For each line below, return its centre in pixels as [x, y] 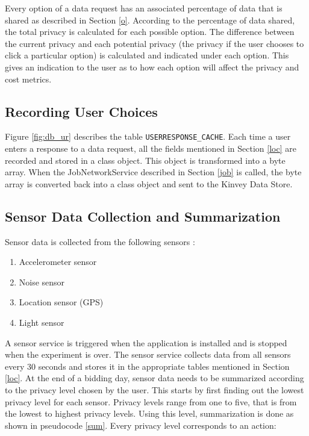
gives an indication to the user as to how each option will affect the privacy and [152, 67]
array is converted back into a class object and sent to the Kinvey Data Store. [149, 183]
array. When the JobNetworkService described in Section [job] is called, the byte [153, 172]
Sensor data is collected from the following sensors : [100, 241]
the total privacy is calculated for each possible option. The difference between [150, 32]
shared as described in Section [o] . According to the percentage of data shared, [150, 20]
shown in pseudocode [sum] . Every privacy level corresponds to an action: [141, 425]
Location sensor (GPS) [61, 302]
